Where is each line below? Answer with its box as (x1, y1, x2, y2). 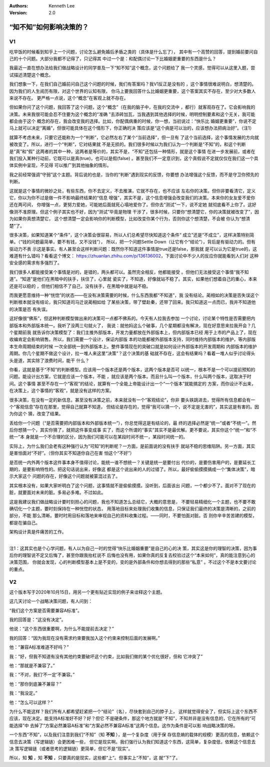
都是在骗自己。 (9, 519, 40, 525)
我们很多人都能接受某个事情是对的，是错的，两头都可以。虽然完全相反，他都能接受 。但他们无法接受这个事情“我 (9, 269, 240, 275)
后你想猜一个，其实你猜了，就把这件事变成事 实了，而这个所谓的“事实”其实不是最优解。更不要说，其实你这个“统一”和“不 (9, 427, 257, 433)
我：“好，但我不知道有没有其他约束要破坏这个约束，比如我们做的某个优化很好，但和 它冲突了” (9, 653, 203, 659)
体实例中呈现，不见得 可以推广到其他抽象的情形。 (9, 162, 111, 168)
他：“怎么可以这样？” (9, 699, 53, 705)
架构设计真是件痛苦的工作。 (9, 529, 66, 535)
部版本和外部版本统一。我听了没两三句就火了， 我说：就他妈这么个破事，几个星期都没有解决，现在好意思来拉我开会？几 (9, 322, 256, 328)
